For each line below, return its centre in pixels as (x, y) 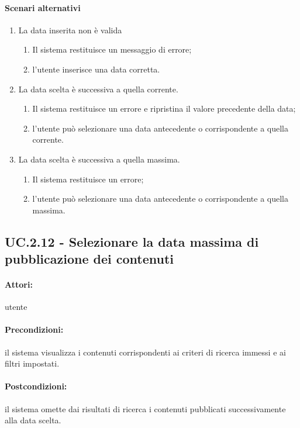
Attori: (19, 284)
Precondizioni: (34, 329)
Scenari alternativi (43, 7)
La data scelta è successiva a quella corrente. (98, 89)
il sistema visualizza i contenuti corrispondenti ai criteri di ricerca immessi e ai (145, 352)
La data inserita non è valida (70, 30)
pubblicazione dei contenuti (89, 259)
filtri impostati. (32, 363)
